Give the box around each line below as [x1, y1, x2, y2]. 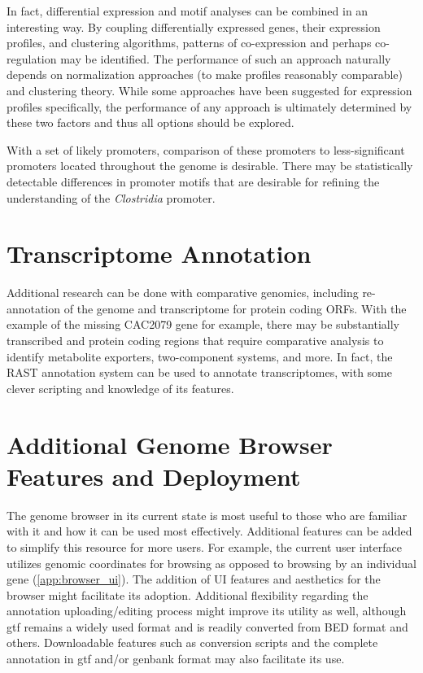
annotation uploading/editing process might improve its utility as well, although [7, 602, 407, 619]
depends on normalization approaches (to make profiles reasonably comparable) [7, 66, 403, 83]
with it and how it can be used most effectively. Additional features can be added [7, 522, 412, 540]
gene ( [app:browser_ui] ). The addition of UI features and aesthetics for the [7, 570, 381, 588]
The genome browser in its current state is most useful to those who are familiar [7, 506, 408, 523]
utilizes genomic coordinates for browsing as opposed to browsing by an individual [7, 554, 416, 571]
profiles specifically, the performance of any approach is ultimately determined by [7, 98, 412, 115]
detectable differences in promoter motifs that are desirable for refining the [7, 173, 380, 190]
